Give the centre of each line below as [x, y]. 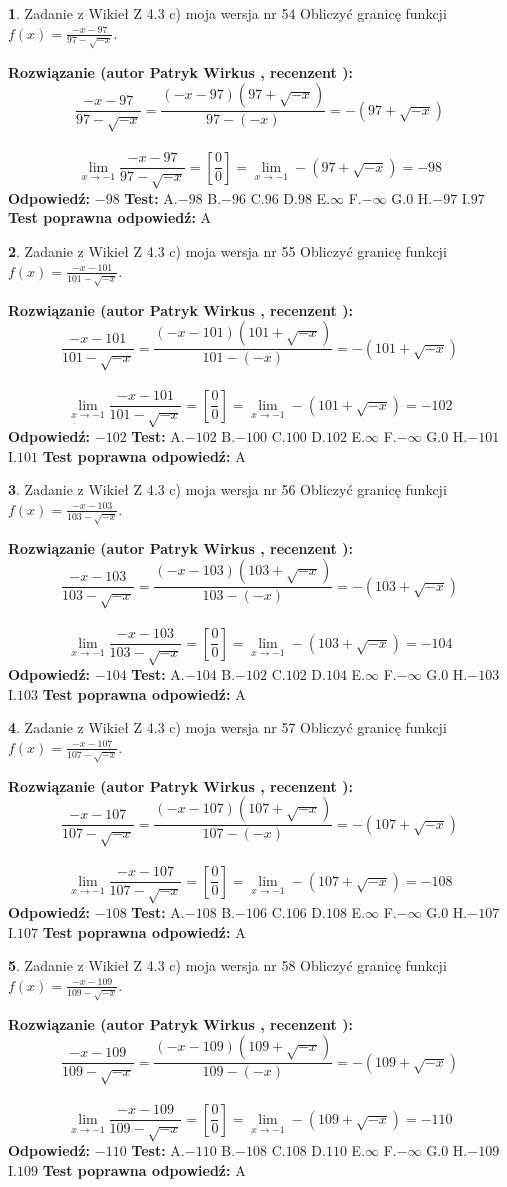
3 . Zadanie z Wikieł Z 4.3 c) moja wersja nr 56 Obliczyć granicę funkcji [227, 489]
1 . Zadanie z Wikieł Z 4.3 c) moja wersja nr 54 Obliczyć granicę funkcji [227, 13]
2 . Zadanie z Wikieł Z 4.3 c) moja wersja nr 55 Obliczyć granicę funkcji [227, 251]
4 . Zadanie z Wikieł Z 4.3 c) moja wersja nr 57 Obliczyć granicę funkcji [227, 727]
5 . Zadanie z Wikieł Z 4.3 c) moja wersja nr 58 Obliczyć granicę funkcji [227, 965]
